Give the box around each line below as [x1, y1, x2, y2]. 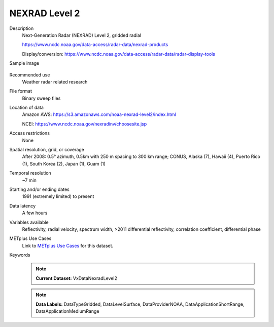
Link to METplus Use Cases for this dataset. [22, 242, 114, 249]
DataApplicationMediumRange [36, 308, 99, 314]
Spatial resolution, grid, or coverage [9, 147, 85, 153]
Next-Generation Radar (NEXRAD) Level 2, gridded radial [22, 32, 142, 38]
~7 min [22, 177, 37, 183]
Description [9, 25, 34, 31]
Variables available [9, 219, 49, 225]
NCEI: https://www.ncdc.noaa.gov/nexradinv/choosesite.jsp [22, 120, 147, 127]
